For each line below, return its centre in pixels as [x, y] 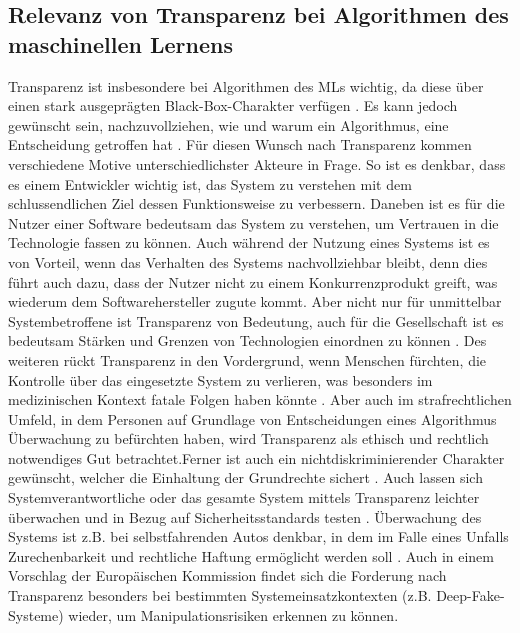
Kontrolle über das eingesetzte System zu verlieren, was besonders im [220, 379]
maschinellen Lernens [120, 43]
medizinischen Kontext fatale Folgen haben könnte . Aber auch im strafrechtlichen [260, 399]
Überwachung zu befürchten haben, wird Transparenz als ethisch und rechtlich [248, 438]
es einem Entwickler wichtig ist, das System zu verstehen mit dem [210, 183]
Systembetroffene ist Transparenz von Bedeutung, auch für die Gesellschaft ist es [256, 320]
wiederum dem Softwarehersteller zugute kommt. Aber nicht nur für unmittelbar [255, 301]
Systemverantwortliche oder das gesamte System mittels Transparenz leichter [244, 497]
